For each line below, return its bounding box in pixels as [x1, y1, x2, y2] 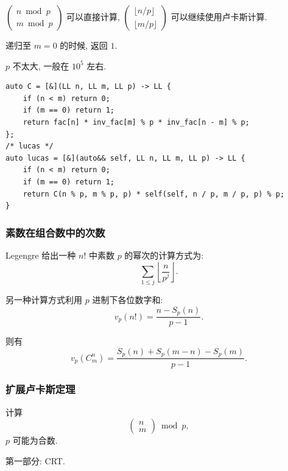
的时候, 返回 [60, 39, 108, 51]
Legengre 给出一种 [5, 248, 76, 261]
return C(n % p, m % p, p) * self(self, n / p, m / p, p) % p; [23, 189, 285, 198]
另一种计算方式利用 [5, 293, 82, 306]
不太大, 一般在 [12, 59, 69, 72]
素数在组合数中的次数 [5, 225, 105, 240]
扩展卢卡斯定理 [5, 382, 76, 397]
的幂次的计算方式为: [124, 248, 204, 261]
